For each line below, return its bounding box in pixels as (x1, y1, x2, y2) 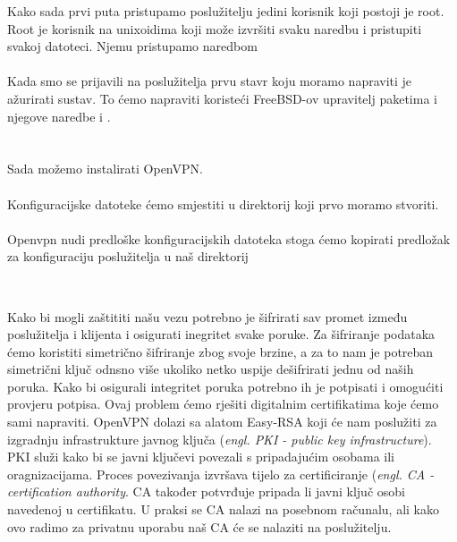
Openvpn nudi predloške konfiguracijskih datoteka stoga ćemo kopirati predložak (7, 229, 451, 248)
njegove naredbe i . (7, 106, 111, 125)
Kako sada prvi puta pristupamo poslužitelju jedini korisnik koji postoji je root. (7, 2, 444, 20)
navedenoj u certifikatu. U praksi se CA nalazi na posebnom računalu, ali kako (7, 500, 439, 519)
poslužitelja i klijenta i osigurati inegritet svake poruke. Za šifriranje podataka (7, 325, 436, 343)
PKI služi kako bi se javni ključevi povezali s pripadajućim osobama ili (7, 447, 395, 466)
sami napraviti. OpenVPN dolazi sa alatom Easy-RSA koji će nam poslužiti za (7, 412, 437, 431)
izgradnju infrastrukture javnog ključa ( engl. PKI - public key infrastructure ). (7, 429, 432, 448)
